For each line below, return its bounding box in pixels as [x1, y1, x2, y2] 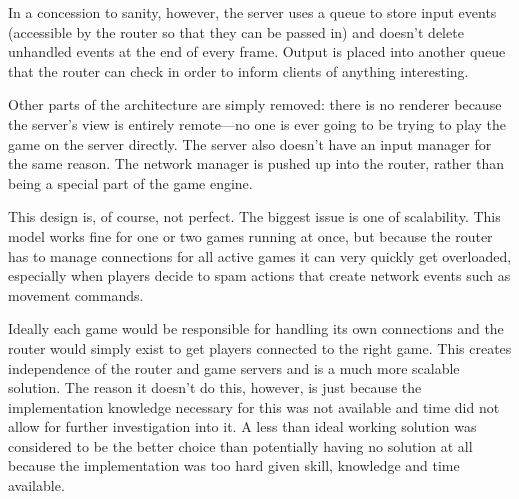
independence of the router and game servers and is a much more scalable [8, 357, 460, 378]
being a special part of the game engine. [8, 172, 253, 193]
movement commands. [8, 284, 144, 305]
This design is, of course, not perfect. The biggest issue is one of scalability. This [8, 206, 501, 227]
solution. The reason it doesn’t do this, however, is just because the [8, 377, 422, 398]
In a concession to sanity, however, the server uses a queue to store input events [8, 2, 497, 22]
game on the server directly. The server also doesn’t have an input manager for [8, 133, 492, 154]
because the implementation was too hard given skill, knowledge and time [8, 455, 460, 476]
